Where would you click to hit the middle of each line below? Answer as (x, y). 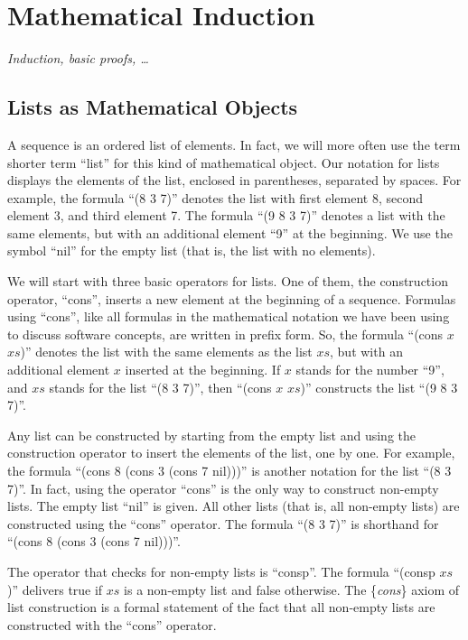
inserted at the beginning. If (203, 370)
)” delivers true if (55, 589)
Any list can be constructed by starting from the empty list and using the (212, 435)
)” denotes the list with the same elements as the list (166, 352)
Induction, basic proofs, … (78, 58)
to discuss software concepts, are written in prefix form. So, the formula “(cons (225, 334)
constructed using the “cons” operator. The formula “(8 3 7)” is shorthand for (223, 523)
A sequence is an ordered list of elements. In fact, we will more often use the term (234, 144)
